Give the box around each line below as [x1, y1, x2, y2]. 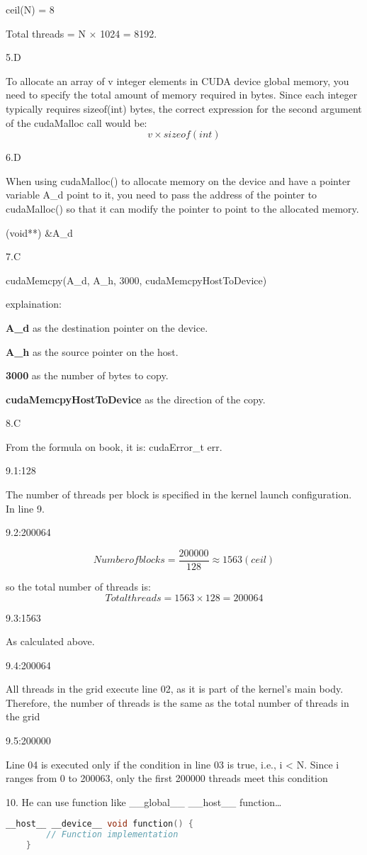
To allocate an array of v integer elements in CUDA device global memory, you [6, 73, 349, 88]
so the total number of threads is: [6, 579, 151, 593]
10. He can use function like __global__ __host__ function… [6, 794, 282, 809]
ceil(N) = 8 [6, 2, 55, 16]
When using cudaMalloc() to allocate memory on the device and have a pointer [6, 173, 351, 188]
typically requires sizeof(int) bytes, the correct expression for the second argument [6, 101, 362, 116]
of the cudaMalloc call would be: [6, 115, 147, 130]
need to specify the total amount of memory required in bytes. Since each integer [6, 87, 358, 102]
